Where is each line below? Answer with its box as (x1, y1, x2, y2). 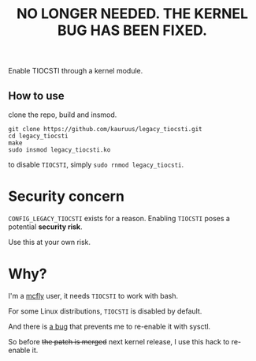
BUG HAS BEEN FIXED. (58, 21, 207, 39)
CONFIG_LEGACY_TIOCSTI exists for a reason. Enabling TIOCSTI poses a (8, 213, 231, 223)
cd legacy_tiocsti (8, 132, 69, 140)
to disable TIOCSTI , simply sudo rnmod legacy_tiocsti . (8, 160, 184, 169)
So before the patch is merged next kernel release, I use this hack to (8, 337, 230, 346)
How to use (8, 88, 65, 103)
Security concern (8, 187, 124, 205)
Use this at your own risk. (8, 237, 91, 246)
